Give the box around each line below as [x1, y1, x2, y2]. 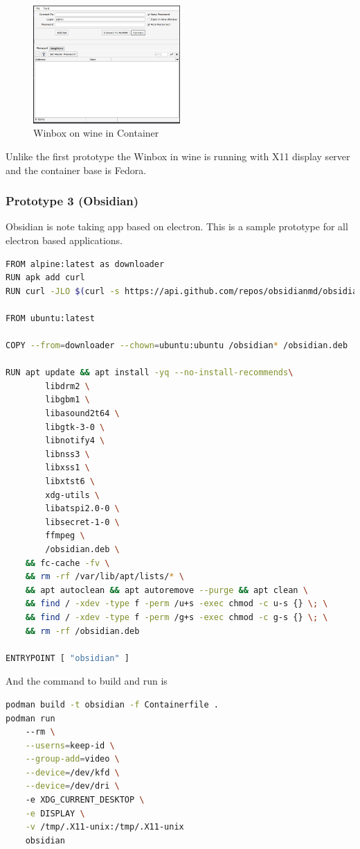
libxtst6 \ [45, 477, 95, 486]
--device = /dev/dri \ [25, 781, 120, 791]
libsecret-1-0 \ [45, 517, 120, 527]
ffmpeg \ [45, 531, 85, 541]
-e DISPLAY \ [25, 808, 85, 818]
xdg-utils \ [45, 490, 100, 500]
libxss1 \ [45, 463, 90, 473]
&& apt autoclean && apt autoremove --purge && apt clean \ [25, 585, 308, 595]
